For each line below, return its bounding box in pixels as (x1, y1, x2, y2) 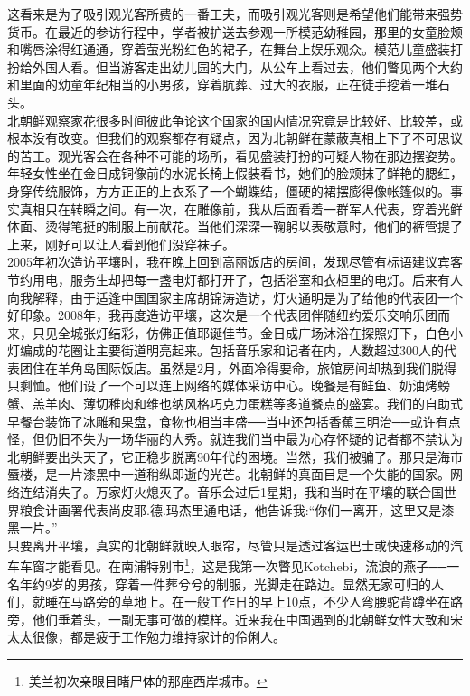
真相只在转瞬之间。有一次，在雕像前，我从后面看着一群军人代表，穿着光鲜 (19, 199, 463, 218)
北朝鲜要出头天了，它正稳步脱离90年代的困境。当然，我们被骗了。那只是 (7, 447, 437, 466)
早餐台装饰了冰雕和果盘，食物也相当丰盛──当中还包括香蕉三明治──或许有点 (7, 411, 461, 430)
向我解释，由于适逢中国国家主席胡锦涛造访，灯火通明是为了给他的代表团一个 (7, 287, 463, 306)
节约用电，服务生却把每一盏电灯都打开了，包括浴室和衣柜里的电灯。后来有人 (7, 269, 463, 288)
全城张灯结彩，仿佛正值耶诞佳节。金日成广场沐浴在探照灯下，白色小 (57, 323, 463, 342)
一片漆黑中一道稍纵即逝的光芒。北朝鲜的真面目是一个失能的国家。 (57, 465, 450, 484)
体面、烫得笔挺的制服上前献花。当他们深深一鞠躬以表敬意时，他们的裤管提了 (7, 217, 463, 236)
